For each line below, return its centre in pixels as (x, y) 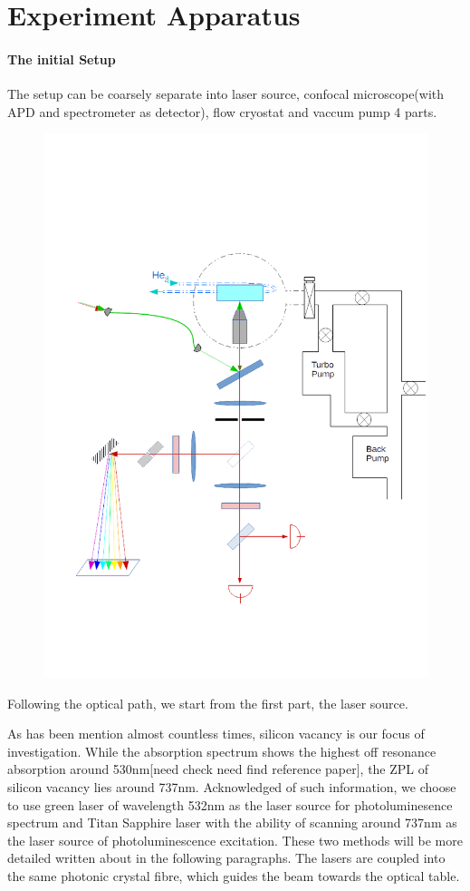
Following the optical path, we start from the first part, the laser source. (208, 703)
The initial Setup (62, 59)
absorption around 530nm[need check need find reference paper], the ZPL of (218, 769)
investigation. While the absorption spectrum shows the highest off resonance (222, 751)
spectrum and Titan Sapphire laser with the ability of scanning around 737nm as (232, 822)
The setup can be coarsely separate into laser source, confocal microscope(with (226, 94)
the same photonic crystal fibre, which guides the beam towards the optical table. (234, 875)
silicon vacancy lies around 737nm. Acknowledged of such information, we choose (232, 787)
